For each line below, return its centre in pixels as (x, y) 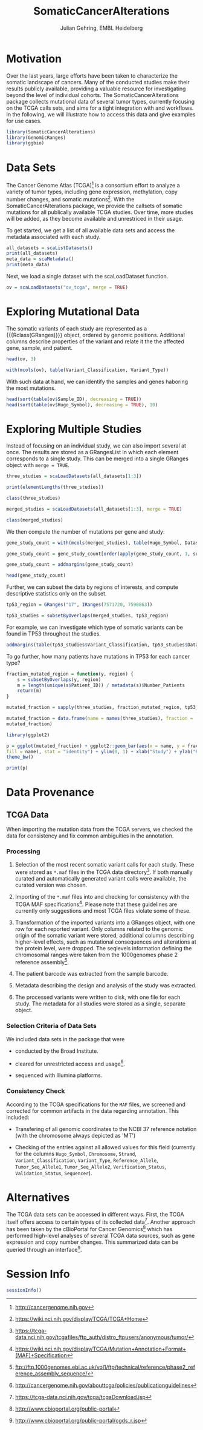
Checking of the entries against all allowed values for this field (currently (105, 1147)
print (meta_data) (28, 265)
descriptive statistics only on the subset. (56, 594)
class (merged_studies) (35, 520)
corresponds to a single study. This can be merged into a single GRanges (98, 458)
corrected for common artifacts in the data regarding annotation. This (93, 1110)
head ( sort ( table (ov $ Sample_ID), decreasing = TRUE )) (74, 399)
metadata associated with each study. (53, 237)
